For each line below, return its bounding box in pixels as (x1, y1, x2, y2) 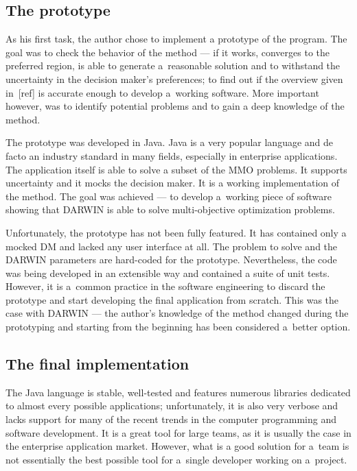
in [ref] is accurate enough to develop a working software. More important (5, 85, 319, 99)
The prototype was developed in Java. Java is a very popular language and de (5, 135, 334, 149)
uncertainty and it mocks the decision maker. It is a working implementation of (5, 176, 340, 190)
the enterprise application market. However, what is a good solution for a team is (5, 439, 349, 453)
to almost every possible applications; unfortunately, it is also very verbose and (5, 398, 338, 413)
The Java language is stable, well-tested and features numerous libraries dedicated (5, 385, 351, 399)
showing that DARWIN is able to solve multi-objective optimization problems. (5, 202, 335, 217)
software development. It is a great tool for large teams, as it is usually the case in (5, 425, 352, 439)
